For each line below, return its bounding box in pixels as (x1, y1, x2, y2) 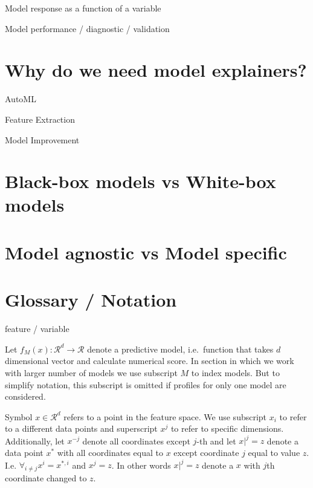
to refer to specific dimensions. (170, 422, 284, 435)
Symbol (5, 410, 33, 423)
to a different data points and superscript (5, 422, 158, 435)
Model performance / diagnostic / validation (5, 22, 170, 34)
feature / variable (5, 322, 69, 335)
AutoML (5, 93, 36, 105)
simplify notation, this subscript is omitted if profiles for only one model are (5, 378, 286, 391)
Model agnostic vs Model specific (5, 239, 287, 264)
